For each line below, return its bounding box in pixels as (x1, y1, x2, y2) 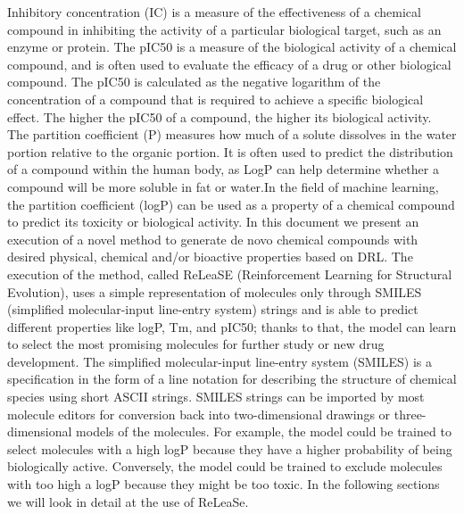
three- (394, 404, 427, 423)
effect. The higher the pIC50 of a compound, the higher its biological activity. (7, 107, 432, 126)
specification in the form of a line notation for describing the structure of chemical (7, 369, 457, 388)
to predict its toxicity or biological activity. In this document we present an (7, 212, 419, 231)
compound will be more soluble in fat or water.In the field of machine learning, (7, 177, 439, 195)
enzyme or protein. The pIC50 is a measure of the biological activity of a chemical (7, 37, 457, 56)
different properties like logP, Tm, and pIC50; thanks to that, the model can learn (7, 317, 457, 336)
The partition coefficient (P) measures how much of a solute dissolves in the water (7, 125, 457, 144)
